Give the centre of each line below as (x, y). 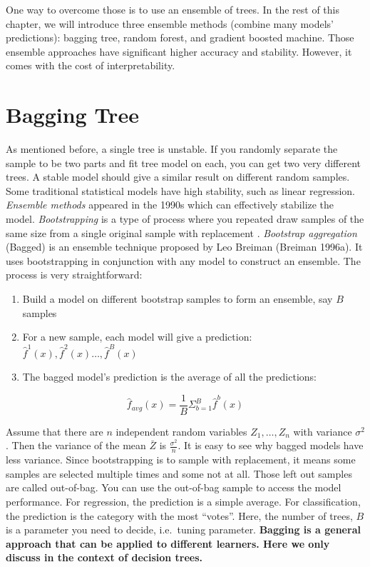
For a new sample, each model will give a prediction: (137, 337)
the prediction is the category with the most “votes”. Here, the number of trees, (179, 515)
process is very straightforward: (74, 275)
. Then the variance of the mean (76, 445)
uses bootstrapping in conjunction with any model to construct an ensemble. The (183, 260)
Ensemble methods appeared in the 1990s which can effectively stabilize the (170, 205)
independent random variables (181, 431)
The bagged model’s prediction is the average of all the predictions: (169, 377)
